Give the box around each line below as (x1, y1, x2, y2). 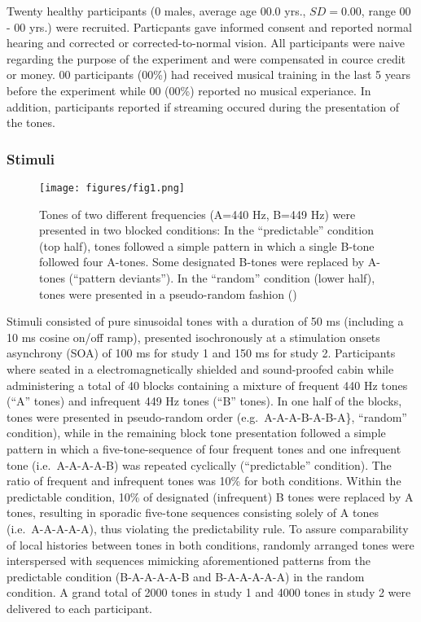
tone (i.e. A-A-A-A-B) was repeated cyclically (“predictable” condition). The (7, 456, 392, 473)
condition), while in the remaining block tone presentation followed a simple (7, 424, 386, 441)
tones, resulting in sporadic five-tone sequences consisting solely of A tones (7, 504, 379, 521)
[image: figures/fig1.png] (39, 182, 185, 194)
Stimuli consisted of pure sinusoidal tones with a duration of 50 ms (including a (7, 313, 404, 330)
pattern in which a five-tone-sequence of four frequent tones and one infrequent (7, 440, 401, 457)
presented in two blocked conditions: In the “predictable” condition (39, 221, 374, 239)
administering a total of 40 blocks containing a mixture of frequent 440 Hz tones (7, 376, 408, 393)
